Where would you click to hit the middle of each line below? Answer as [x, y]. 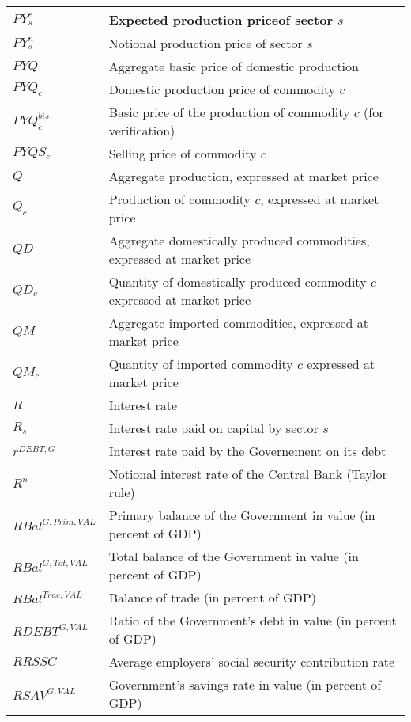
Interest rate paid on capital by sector [213, 428]
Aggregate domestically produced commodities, [239, 240]
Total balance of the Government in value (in [234, 556]
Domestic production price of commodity [222, 89]
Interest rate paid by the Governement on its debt [247, 451]
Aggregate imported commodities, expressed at [239, 323]
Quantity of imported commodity [201, 364]
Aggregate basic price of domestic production [234, 66]
